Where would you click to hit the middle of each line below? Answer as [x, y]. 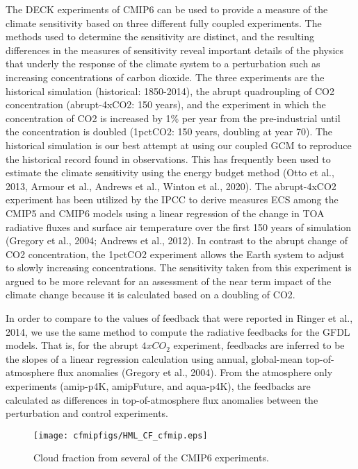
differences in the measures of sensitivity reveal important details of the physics [175, 50]
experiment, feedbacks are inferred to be [259, 345]
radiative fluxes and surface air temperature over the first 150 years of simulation [178, 227]
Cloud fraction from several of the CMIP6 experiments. [151, 458]
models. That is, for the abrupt [72, 345]
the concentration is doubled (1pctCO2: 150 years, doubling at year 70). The [169, 131]
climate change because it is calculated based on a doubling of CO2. [150, 295]
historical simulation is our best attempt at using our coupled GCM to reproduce [179, 145]
